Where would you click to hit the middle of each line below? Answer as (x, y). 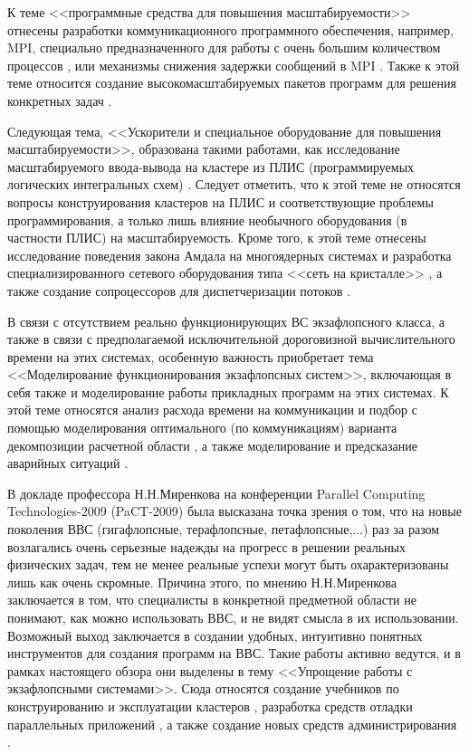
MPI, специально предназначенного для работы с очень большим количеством (224, 48)
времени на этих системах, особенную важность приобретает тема (191, 356)
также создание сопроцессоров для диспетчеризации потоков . (179, 290)
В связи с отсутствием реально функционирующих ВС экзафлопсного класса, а (226, 321)
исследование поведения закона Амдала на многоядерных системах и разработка (230, 255)
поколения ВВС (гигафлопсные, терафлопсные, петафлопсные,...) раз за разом (224, 529)
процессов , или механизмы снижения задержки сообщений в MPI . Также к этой (234, 65)
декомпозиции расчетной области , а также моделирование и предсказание (212, 445)
